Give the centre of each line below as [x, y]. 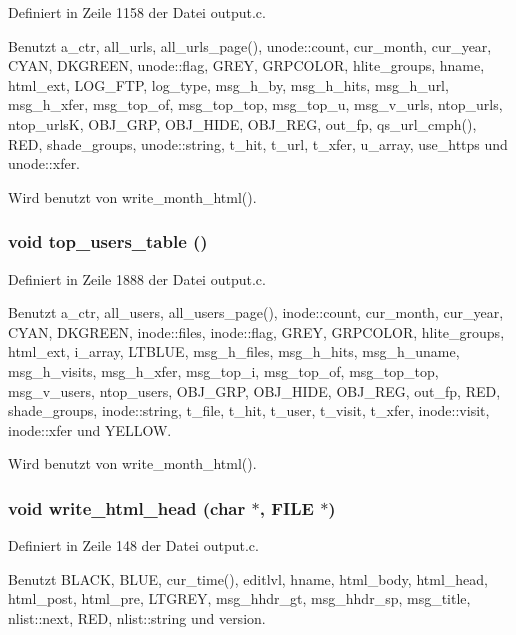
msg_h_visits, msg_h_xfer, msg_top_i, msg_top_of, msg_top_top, [223, 370]
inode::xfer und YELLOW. [90, 429]
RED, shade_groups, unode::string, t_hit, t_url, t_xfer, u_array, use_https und [258, 143]
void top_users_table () [108, 241]
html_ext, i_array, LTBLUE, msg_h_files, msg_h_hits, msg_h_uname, [234, 351]
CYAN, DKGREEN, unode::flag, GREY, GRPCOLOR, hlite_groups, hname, [246, 65]
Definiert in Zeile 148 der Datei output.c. [133, 545]
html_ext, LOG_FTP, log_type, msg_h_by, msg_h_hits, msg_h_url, [228, 84]
